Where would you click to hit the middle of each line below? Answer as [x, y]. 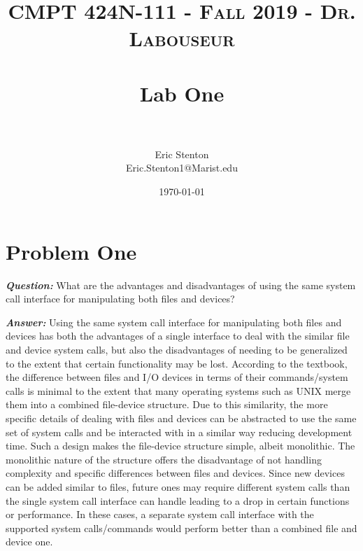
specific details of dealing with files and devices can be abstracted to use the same [181, 418]
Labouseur [182, 38]
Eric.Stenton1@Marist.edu [182, 168]
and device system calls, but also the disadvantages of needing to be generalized [177, 349]
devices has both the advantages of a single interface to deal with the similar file [178, 336]
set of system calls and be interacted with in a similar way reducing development [179, 432]
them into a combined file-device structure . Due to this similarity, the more [167, 404]
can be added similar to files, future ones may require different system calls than [178, 486]
